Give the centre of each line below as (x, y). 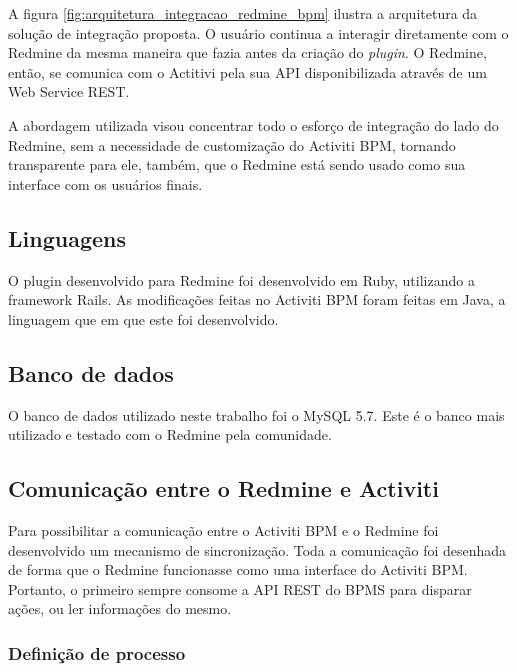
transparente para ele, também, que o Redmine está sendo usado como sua (237, 164)
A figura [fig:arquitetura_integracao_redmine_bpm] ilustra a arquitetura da (243, 13)
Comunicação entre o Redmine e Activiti (223, 488)
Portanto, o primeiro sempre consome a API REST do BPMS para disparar (240, 588)
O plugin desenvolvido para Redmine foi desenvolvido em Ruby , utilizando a (241, 279)
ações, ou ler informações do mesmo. (120, 608)
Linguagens (67, 237)
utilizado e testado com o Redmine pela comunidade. (170, 434)
